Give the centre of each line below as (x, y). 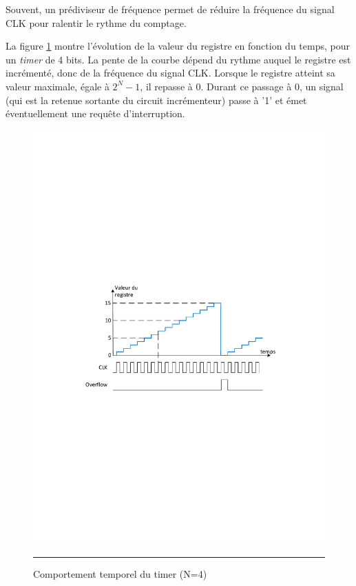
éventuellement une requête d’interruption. (95, 113)
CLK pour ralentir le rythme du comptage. (96, 22)
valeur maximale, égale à (57, 86)
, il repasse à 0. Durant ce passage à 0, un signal (242, 86)
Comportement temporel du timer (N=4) (120, 573)
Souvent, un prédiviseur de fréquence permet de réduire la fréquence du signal (170, 9)
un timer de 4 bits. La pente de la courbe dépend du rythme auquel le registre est (178, 59)
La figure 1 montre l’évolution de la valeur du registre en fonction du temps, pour (178, 46)
